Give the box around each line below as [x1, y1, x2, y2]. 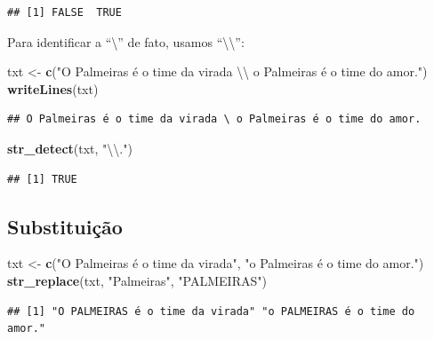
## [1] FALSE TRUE [7, 6, 122, 19]
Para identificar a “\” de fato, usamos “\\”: [7, 32, 245, 51]
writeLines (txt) [7, 79, 99, 98]
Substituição [7, 212, 123, 240]
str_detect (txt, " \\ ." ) [7, 138, 133, 157]
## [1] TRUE [7, 172, 77, 185]
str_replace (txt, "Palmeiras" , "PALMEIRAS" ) [7, 271, 267, 289]
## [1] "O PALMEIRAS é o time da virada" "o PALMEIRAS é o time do [7, 304, 415, 318]
